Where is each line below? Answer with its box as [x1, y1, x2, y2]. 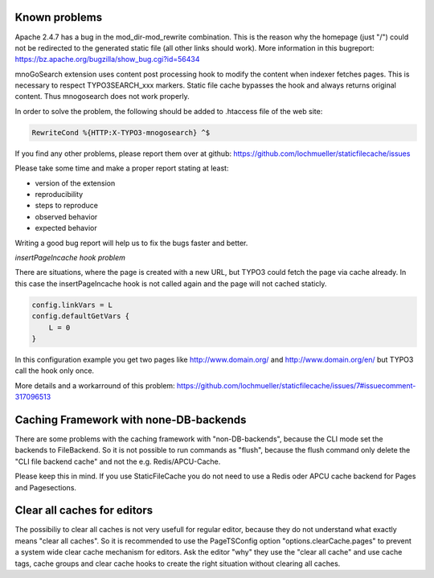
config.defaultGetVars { [31, 312, 130, 321]
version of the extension [35, 178, 116, 188]
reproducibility [35, 190, 84, 199]
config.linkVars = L [31, 300, 113, 309]
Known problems [14, 10, 103, 24]
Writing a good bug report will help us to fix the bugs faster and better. [14, 238, 248, 248]
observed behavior [35, 211, 98, 221]
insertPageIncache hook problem [14, 252, 126, 262]
